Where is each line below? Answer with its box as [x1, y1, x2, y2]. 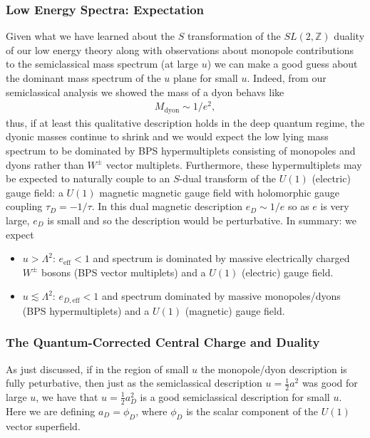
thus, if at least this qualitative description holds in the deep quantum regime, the [6, 115, 365, 130]
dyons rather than [6, 157, 84, 172]
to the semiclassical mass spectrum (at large [6, 56, 198, 71]
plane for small [173, 71, 238, 85]
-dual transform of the [179, 171, 277, 186]
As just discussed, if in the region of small [6, 361, 189, 376]
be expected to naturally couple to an [6, 171, 170, 186]
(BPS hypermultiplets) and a [22, 303, 150, 318]
